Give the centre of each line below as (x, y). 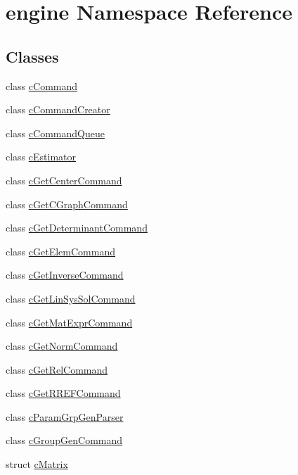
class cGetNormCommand (62, 346)
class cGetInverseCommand (65, 275)
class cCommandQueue (55, 133)
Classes (32, 56)
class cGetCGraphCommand (67, 204)
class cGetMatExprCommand (69, 322)
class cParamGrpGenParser (65, 416)
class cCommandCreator (58, 109)
